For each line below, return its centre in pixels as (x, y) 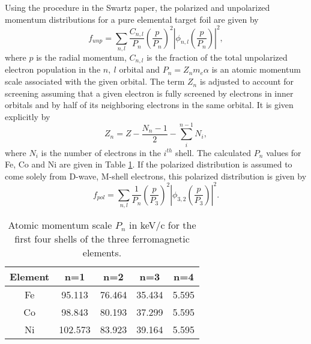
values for (284, 152)
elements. (102, 253)
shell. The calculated (213, 152)
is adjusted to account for (247, 81)
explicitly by (28, 116)
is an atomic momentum (256, 69)
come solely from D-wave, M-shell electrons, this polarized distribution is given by (156, 176)
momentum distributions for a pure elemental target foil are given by (132, 19)
